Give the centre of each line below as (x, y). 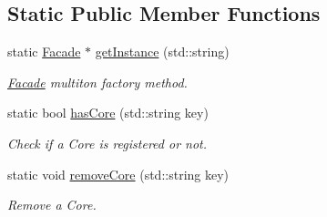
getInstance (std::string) (162, 52)
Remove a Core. (52, 205)
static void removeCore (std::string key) (118, 174)
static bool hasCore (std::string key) (108, 113)
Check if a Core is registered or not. (107, 143)
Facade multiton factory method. (97, 82)
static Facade (44, 52)
